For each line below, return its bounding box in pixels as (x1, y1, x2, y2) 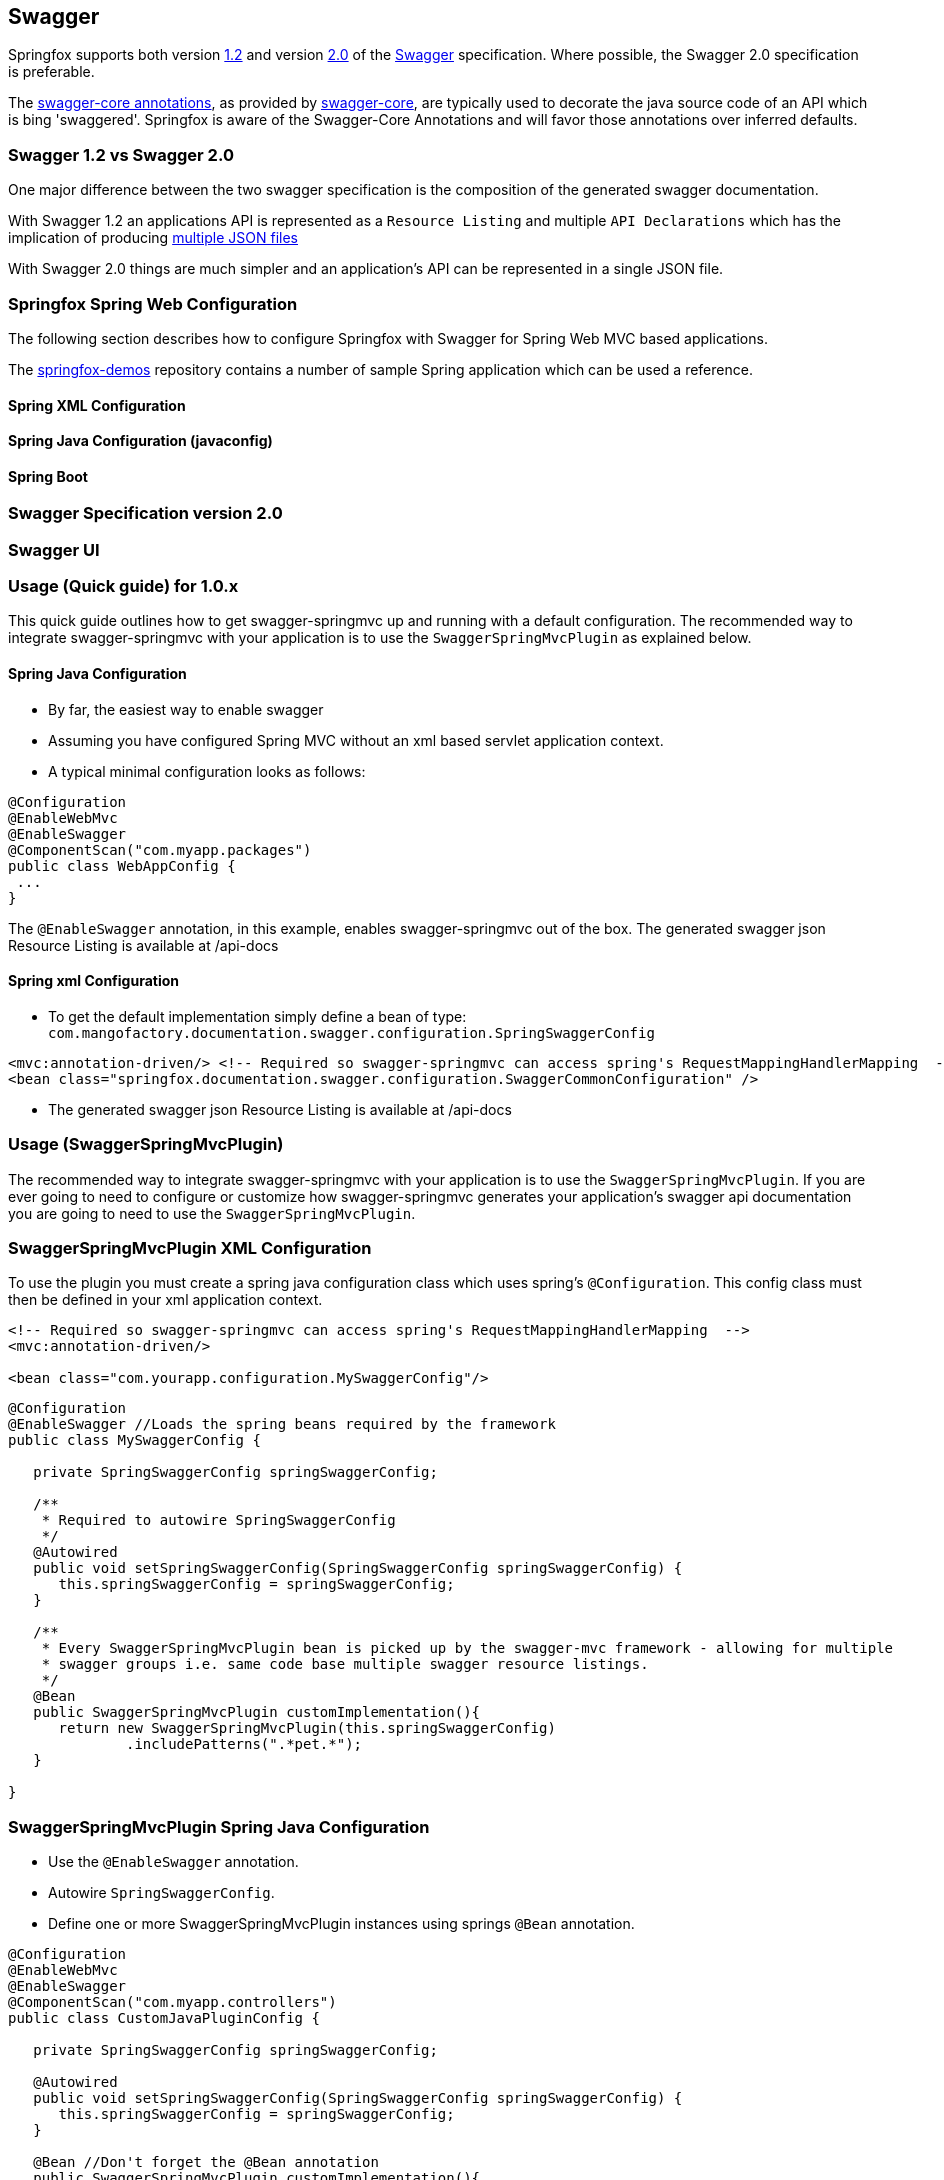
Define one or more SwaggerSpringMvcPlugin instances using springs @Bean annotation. (48, 1915, 635, 1933)
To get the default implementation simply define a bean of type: (48, 1007, 467, 1025)
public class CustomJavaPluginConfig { (8, 2010, 320, 2027)
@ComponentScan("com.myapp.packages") (8, 841, 312, 858)
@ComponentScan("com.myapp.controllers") (8, 1994, 337, 2011)
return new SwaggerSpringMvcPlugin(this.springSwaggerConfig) (58, 1720, 556, 1737)
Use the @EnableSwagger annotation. (48, 1853, 299, 1871)
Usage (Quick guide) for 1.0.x (8, 576, 239, 597)
